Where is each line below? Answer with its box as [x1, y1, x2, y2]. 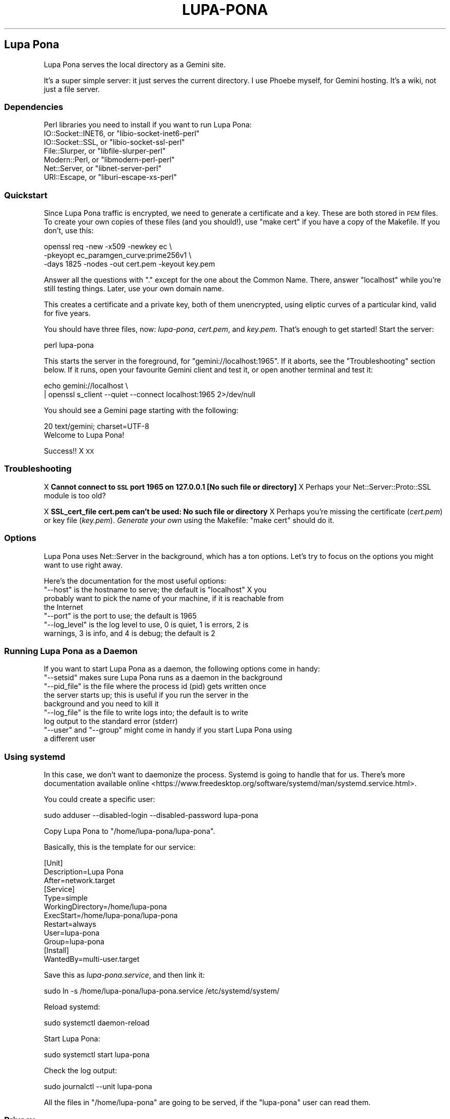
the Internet [44, 602, 83, 611]
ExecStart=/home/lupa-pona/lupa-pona [44, 911, 178, 920]
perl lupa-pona [44, 341, 94, 350]
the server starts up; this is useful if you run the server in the [44, 691, 249, 700]
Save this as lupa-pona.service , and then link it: [44, 971, 205, 980]
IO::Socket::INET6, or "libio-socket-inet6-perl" [44, 129, 200, 138]
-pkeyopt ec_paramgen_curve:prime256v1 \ [44, 251, 192, 260]
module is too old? [44, 491, 106, 500]
